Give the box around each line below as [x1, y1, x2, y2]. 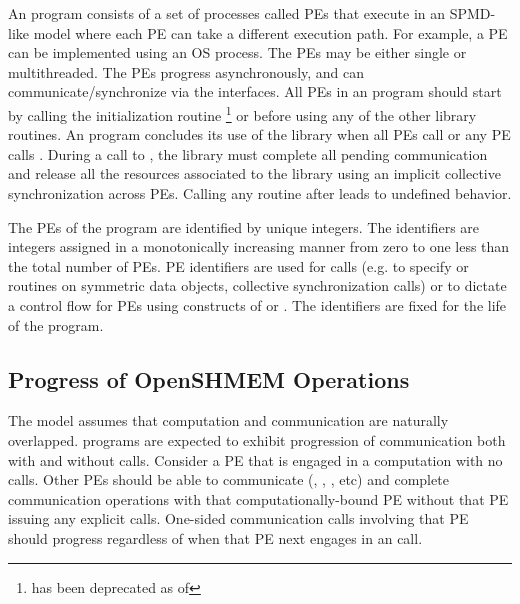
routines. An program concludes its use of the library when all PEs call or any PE [8, 124, 511, 145]
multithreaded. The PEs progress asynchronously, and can [8, 61, 365, 82]
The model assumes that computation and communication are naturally [8, 410, 449, 431]
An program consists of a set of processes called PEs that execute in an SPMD [8, 3, 491, 23]
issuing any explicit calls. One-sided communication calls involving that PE [8, 508, 469, 529]
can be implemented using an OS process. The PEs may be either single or [8, 42, 467, 63]
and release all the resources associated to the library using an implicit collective [8, 163, 501, 184]
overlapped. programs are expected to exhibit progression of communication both [8, 429, 506, 450]
